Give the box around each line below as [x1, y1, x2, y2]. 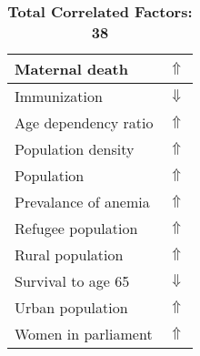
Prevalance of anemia [15, 191, 150, 212]
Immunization [15, 86, 103, 107]
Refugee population [15, 218, 138, 239]
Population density [15, 138, 135, 159]
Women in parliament [15, 323, 153, 344]
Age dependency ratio [15, 112, 154, 133]
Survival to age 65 [15, 270, 130, 291]
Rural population [15, 244, 124, 265]
